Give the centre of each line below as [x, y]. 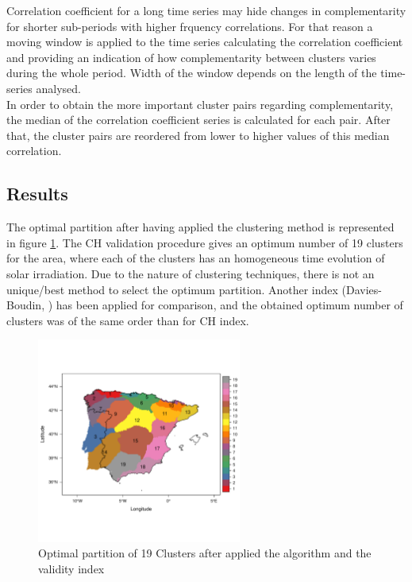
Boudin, [26, 305]
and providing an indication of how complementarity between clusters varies [191, 57]
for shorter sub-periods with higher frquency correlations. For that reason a [190, 26]
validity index [71, 568]
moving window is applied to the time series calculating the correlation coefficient [205, 42]
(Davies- [362, 289]
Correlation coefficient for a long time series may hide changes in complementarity [206, 10]
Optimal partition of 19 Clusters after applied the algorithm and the [205, 553]
